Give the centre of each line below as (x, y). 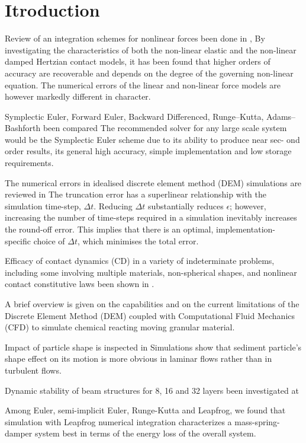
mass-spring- (257, 421)
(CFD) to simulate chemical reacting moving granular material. (120, 327)
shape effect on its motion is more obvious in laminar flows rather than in (138, 358)
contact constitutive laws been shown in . (80, 284)
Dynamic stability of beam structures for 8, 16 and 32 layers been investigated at (152, 390)
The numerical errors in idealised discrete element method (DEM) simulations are (153, 182)
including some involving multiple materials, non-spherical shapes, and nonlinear (151, 272)
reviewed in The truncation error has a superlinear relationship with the (136, 194)
